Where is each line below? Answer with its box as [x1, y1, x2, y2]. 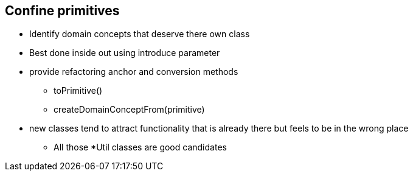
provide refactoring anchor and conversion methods [29, 66, 238, 77]
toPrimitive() [54, 85, 103, 96]
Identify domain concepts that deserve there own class [29, 29, 250, 40]
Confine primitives [5, 3, 120, 18]
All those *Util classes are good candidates [54, 142, 227, 153]
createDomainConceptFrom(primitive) [54, 104, 205, 115]
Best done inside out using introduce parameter [29, 48, 220, 58]
